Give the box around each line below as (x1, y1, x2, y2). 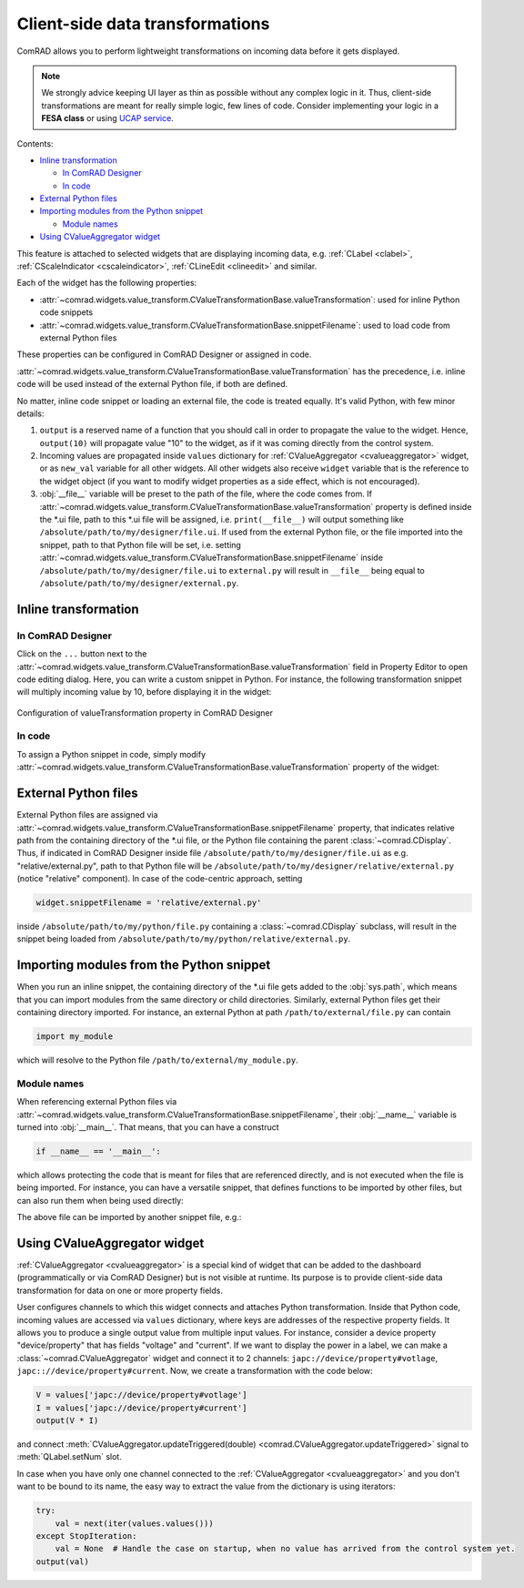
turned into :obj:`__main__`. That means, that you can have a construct (16, 1122, 279, 1133)
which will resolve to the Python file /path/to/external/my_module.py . (16, 1054, 299, 1065)
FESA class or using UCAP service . (41, 113, 175, 124)
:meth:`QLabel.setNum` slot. (16, 1451, 122, 1462)
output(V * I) (35, 1415, 99, 1425)
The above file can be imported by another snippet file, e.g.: (16, 1212, 242, 1223)
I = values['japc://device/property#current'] (35, 1402, 247, 1413)
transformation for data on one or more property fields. (16, 1285, 223, 1296)
